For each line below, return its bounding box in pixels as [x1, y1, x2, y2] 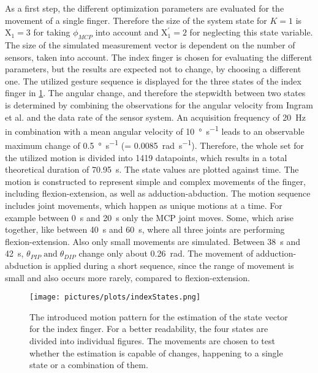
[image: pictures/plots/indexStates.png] [29, 293, 201, 302]
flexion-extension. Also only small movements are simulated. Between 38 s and [5, 235, 301, 247]
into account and [95, 26, 159, 39]
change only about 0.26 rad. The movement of [78, 247, 254, 260]
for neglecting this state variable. [189, 26, 313, 39]
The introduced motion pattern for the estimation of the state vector [29, 310, 288, 323]
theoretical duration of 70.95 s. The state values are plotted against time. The [5, 163, 299, 176]
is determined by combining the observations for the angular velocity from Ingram [5, 98, 313, 111]
